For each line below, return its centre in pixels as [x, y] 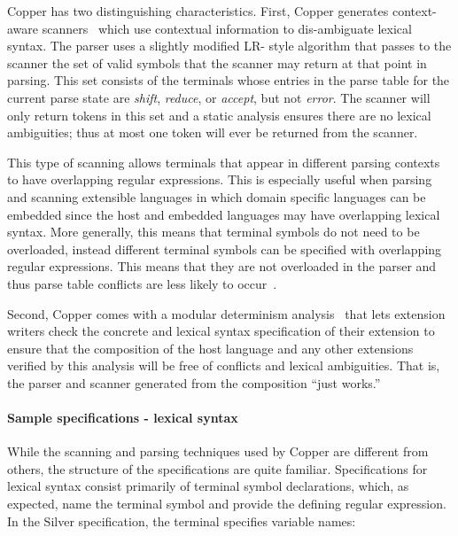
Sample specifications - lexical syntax [123, 418]
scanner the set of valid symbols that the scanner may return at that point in [217, 62]
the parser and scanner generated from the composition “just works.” [194, 382]
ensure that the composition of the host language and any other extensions [210, 348]
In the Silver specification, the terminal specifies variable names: [182, 520]
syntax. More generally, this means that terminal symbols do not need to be [213, 232]
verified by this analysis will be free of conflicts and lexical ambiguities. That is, [224, 365]
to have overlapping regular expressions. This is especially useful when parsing [220, 179]
